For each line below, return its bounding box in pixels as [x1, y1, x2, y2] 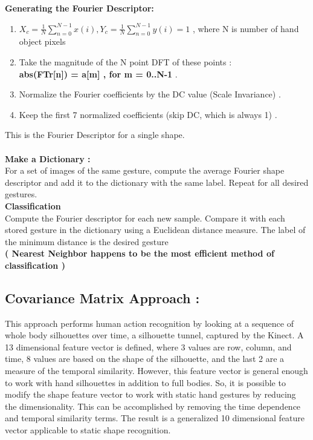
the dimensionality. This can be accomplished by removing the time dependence [5, 399, 301, 412]
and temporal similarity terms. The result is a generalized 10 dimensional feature [5, 412, 305, 424]
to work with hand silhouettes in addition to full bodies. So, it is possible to [5, 376, 286, 389]
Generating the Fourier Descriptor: [5, 2, 154, 14]
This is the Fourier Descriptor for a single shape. [5, 128, 185, 141]
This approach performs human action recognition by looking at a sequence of [5, 317, 294, 329]
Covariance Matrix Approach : [5, 288, 200, 307]
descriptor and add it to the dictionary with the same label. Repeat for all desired [5, 176, 309, 188]
